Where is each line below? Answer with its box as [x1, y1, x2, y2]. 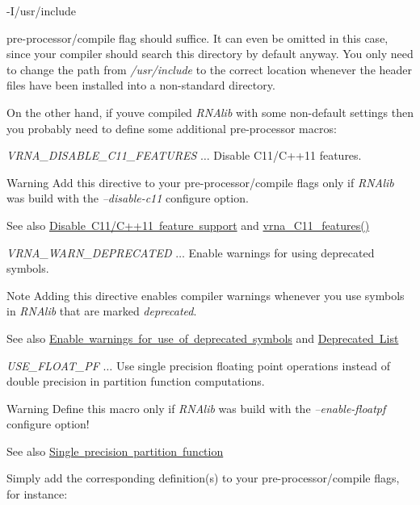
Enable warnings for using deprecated [188, 244, 375, 261]
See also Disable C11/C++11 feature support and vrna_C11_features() [6, 216, 370, 233]
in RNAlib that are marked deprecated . [6, 303, 197, 319]
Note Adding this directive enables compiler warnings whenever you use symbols [6, 286, 405, 303]
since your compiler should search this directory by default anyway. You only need [6, 45, 414, 62]
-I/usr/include [6, 2, 77, 19]
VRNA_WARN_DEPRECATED [6, 244, 172, 261]
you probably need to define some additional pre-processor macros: [6, 119, 337, 136]
